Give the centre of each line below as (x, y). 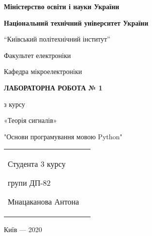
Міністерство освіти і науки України (62, 6)
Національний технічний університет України (76, 22)
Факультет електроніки (38, 55)
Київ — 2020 (23, 229)
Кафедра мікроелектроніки (43, 71)
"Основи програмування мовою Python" (63, 136)
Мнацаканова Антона (44, 202)
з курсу (15, 104)
